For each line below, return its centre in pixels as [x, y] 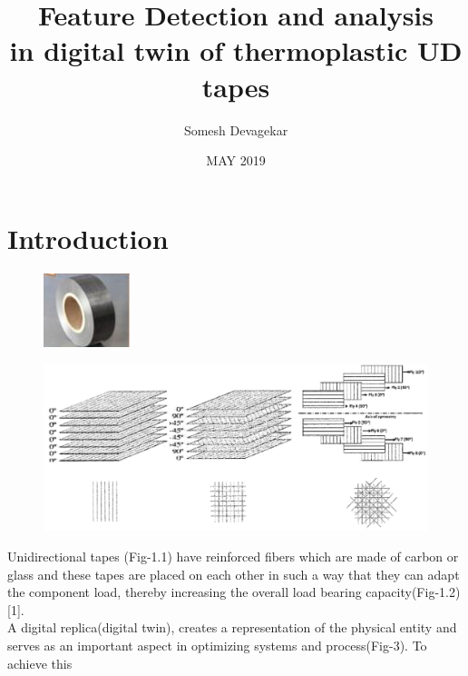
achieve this [40, 663]
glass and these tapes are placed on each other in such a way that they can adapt [234, 574]
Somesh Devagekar [236, 129]
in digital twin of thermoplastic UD [236, 50]
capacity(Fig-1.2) [413, 592]
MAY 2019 [236, 160]
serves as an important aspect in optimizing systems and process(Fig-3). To [217, 646]
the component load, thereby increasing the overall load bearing [185, 592]
